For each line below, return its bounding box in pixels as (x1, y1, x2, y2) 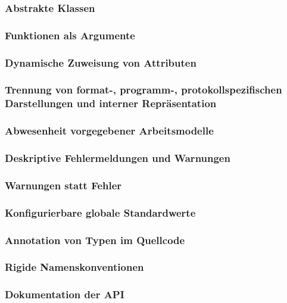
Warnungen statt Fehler (5, 177, 122, 192)
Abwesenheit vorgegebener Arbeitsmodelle (5, 123, 214, 138)
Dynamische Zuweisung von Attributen (5, 55, 196, 70)
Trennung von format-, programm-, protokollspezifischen (5, 82, 282, 97)
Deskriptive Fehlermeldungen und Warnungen (5, 151, 230, 165)
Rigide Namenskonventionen (5, 260, 144, 274)
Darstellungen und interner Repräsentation (5, 96, 217, 111)
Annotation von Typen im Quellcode (5, 232, 185, 247)
